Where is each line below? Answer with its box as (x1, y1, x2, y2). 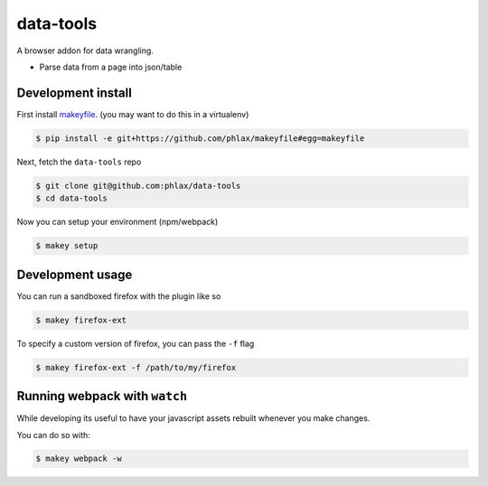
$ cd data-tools (35, 193, 108, 203)
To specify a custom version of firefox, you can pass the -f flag (16, 338, 255, 349)
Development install (16, 85, 133, 100)
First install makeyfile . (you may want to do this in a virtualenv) (16, 108, 249, 119)
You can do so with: (16, 429, 90, 440)
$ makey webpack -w (35, 453, 122, 464)
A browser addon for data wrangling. (16, 45, 154, 56)
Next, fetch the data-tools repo (16, 156, 142, 167)
